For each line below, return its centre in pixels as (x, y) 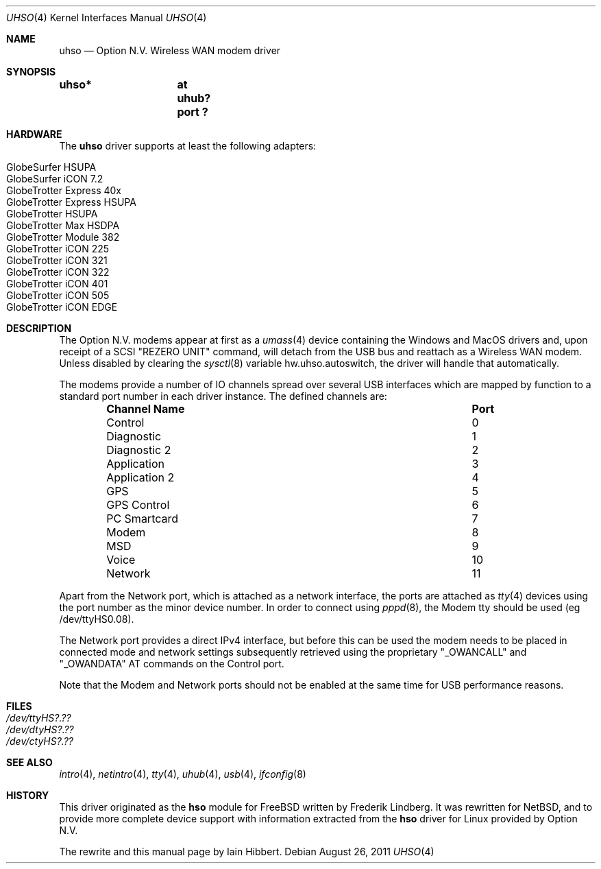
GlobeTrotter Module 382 (63, 237)
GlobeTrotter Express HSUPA (71, 202)
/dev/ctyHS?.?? (40, 741)
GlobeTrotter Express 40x (64, 190)
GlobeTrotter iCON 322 (58, 272)
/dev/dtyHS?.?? (40, 729)
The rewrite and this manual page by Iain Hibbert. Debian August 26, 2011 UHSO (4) (247, 852)
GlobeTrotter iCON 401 (57, 284)
